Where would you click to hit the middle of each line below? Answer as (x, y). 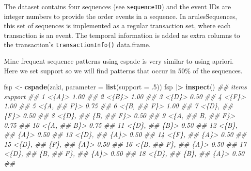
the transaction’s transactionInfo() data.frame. (77, 44)
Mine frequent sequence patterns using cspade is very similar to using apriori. (119, 61)
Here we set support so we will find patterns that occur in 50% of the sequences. (123, 70)
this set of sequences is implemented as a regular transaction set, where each (118, 26)
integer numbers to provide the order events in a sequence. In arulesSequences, (121, 16)
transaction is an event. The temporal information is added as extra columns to (122, 35)
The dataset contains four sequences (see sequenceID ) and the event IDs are (118, 6)
